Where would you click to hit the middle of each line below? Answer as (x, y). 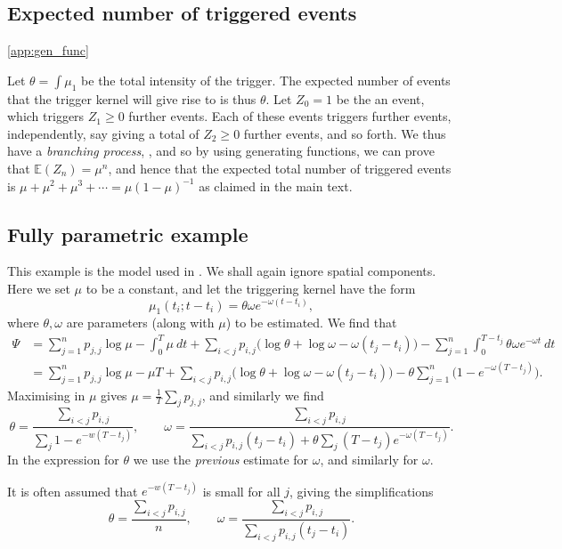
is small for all (241, 491)
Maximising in (46, 395)
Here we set (39, 288)
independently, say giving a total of (103, 133)
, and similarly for (369, 460)
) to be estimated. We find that (311, 323)
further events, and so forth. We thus (345, 133)
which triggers (46, 116)
